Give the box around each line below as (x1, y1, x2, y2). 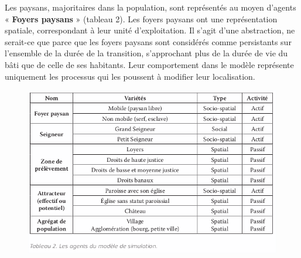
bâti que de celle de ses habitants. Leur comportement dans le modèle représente (5, 58, 294, 70)
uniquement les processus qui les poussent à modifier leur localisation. (5, 70, 255, 82)
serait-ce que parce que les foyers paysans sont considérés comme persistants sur (5, 35, 292, 47)
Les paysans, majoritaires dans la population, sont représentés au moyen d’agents (5, 1, 296, 13)
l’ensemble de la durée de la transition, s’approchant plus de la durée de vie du (5, 47, 288, 59)
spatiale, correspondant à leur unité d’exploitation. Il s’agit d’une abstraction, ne (5, 24, 295, 36)
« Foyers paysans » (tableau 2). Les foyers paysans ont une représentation (5, 12, 278, 25)
